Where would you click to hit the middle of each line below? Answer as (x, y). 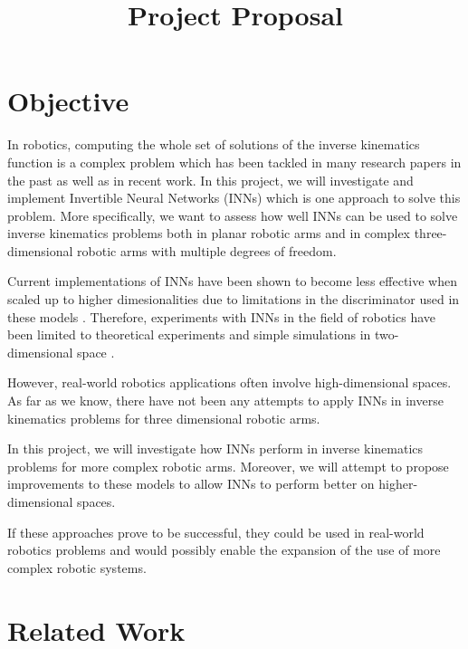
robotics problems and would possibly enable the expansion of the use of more (224, 550)
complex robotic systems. (77, 567)
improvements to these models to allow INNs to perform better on (191, 484)
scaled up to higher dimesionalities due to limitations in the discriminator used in (234, 299)
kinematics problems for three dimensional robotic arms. (164, 418)
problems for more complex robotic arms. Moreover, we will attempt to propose (228, 466)
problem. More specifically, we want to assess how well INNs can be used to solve (233, 215)
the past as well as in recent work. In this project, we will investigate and (210, 180)
